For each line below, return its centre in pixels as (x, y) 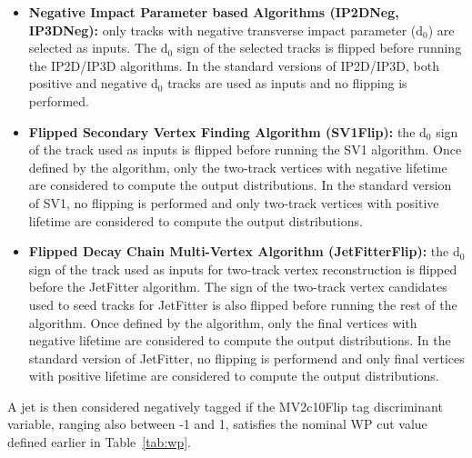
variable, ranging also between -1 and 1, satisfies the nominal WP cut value (217, 424)
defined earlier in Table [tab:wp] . (99, 442)
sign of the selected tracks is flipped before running (319, 48)
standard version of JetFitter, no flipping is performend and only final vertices (246, 358)
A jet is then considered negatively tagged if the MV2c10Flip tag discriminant (225, 406)
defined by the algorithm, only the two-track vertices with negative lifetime (238, 167)
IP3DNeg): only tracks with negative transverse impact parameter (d (226, 30)
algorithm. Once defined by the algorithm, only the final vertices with (223, 322)
